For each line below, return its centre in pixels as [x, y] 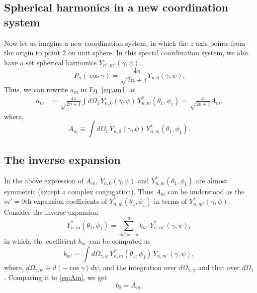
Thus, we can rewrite [36, 89]
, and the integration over [137, 267]
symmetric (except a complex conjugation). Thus [79, 191]
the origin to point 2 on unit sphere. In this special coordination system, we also [126, 53]
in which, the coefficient [40, 240]
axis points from [220, 43]
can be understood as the [206, 191]
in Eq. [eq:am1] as [108, 89]
